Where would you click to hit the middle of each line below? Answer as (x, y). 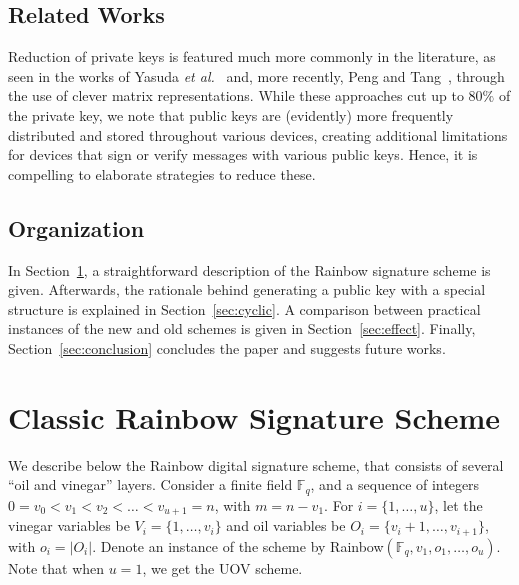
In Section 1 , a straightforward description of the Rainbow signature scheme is (249, 269)
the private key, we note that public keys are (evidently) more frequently (231, 114)
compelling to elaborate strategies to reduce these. (162, 173)
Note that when (56, 567)
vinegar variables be (69, 525)
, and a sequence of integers (395, 484)
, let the (458, 504)
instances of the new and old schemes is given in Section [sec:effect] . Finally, (242, 328)
